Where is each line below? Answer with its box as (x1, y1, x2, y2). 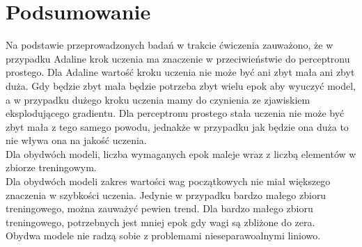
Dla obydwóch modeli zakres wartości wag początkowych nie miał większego (6, 174, 331, 189)
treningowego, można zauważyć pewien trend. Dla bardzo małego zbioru (6, 201, 313, 216)
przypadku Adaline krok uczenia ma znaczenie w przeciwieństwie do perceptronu (6, 51, 350, 65)
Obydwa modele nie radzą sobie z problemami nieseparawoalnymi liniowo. (6, 228, 321, 243)
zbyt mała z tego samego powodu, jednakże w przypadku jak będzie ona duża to (6, 119, 349, 134)
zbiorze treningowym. (6, 160, 97, 175)
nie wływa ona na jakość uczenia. (6, 133, 147, 148)
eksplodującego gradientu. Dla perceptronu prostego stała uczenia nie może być (6, 106, 345, 120)
